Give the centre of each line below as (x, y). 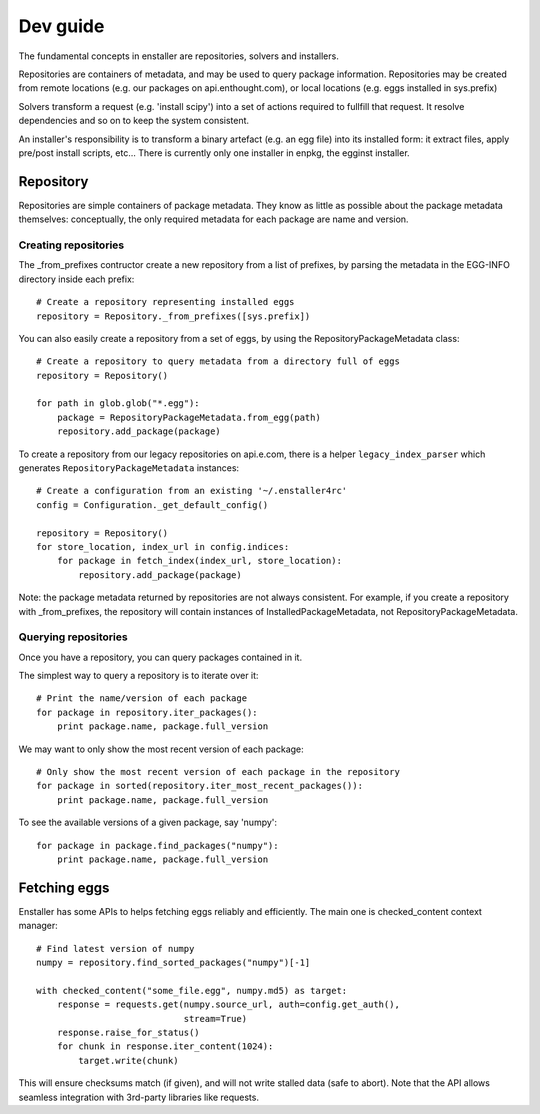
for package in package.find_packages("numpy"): (157, 845)
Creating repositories (71, 245)
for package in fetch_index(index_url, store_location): (199, 561)
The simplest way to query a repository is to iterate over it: (138, 676)
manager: (38, 926)
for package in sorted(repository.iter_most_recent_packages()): (200, 786)
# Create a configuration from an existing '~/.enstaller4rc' (192, 491)
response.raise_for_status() (128, 1032)
